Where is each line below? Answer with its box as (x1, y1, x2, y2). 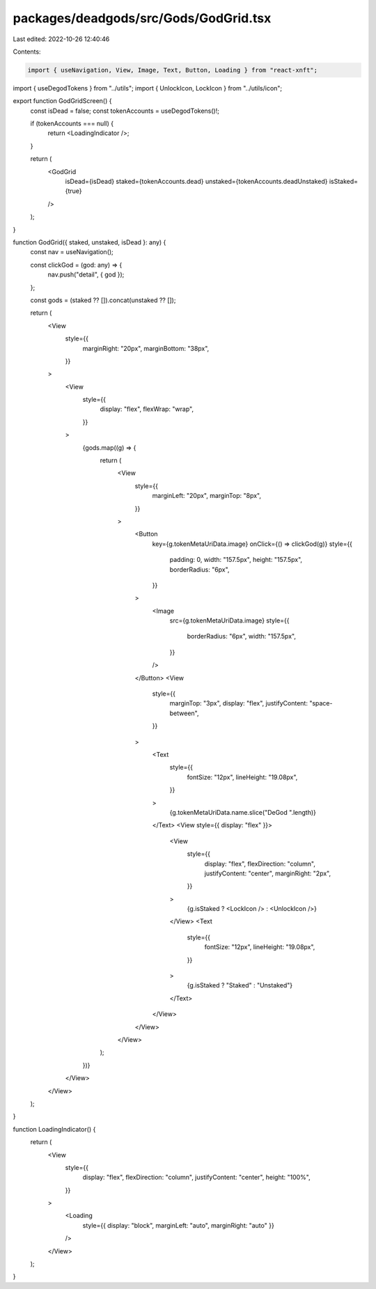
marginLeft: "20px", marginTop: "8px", (152, 492, 261, 500)
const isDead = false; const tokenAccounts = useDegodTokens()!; (30, 107, 219, 115)
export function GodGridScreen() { (13, 97, 112, 105)
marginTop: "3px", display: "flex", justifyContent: (169, 699, 308, 708)
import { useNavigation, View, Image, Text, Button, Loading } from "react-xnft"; (27, 66, 318, 74)
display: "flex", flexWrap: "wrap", (100, 405, 194, 414)
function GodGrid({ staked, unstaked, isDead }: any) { (13, 237, 166, 247)
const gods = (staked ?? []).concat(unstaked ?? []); (30, 296, 176, 304)
